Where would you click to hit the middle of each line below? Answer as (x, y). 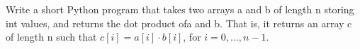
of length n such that (51, 37)
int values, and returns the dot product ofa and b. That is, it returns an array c (179, 23)
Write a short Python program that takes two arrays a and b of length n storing (180, 9)
